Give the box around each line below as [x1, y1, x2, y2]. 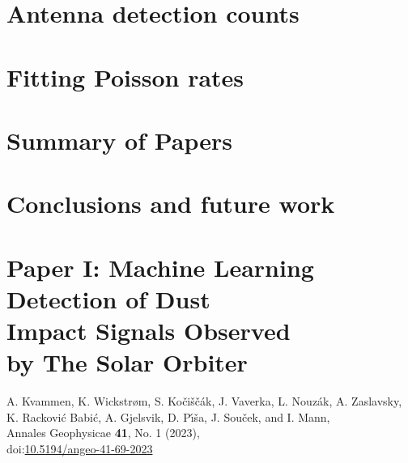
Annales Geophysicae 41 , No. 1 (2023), [6, 424, 200, 441]
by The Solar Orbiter [6, 346, 248, 379]
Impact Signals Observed [6, 314, 291, 347]
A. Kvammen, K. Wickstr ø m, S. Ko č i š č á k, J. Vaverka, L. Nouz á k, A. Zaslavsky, [6, 393, 402, 410]
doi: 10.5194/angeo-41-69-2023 [6, 440, 153, 457]
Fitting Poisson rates [6, 60, 244, 93]
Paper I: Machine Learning [6, 250, 314, 283]
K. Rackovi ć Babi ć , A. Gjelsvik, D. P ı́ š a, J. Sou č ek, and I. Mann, [6, 408, 330, 425]
